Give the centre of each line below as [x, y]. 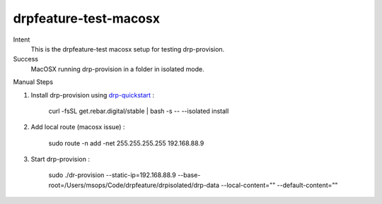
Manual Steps [33, 82]
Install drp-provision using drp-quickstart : [93, 95]
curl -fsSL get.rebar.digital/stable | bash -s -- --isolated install [139, 111]
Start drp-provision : [60, 160]
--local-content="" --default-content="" [279, 185]
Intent [22, 40]
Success [26, 59]
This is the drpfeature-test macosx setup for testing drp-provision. [128, 49]
